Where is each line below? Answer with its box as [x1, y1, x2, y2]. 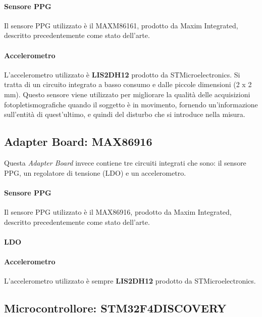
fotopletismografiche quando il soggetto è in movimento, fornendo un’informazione [4, 99, 258, 109]
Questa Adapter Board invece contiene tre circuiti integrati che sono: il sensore [4, 157, 246, 168]
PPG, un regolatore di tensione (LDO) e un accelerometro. [4, 167, 186, 178]
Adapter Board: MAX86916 [4, 134, 152, 149]
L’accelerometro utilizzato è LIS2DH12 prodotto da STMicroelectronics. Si [4, 69, 240, 80]
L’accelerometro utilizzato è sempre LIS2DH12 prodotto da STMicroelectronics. [4, 275, 256, 286]
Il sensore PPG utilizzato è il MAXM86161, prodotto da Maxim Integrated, [4, 20, 238, 30]
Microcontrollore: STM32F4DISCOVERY [4, 300, 227, 316]
